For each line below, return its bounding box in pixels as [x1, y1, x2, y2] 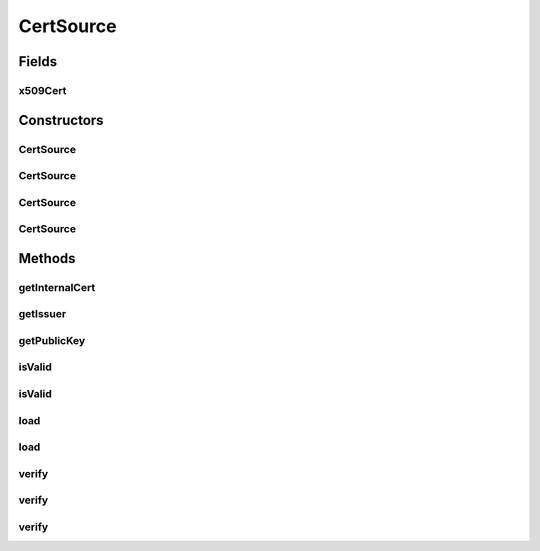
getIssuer [18, 307, 67, 321]
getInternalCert [18, 280, 96, 294]
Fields [18, 53, 58, 70]
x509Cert [18, 83, 67, 97]
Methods [18, 250, 76, 267]
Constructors [18, 111, 104, 129]
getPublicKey [18, 333, 86, 347]
